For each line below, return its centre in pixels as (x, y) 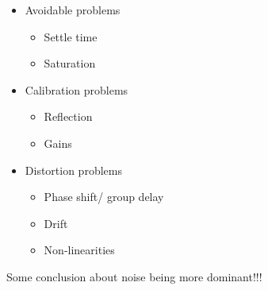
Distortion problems (73, 170)
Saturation (70, 63)
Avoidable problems (73, 10)
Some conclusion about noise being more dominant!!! (134, 276)
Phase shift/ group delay (104, 197)
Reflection (68, 116)
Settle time (71, 36)
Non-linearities (79, 250)
